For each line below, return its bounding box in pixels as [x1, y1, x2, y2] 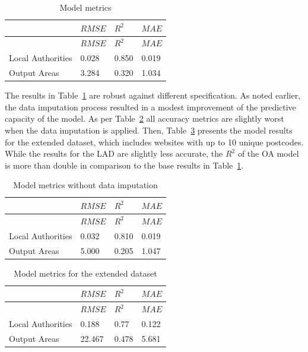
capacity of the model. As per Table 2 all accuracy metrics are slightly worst [5, 112, 284, 125]
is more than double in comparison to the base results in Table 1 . [5, 158, 244, 171]
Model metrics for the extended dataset [14, 267, 157, 279]
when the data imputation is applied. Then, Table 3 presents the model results [5, 124, 293, 136]
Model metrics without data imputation [13, 179, 158, 191]
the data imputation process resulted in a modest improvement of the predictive [5, 100, 296, 113]
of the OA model [237, 147, 299, 160]
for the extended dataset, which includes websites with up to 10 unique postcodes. [5, 135, 304, 148]
